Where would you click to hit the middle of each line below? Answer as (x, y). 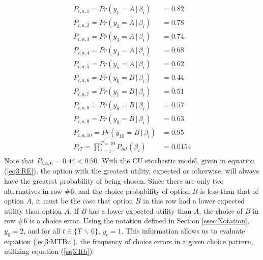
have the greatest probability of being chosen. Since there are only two (114, 180)
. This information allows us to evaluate (183, 230)
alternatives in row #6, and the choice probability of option (97, 191)
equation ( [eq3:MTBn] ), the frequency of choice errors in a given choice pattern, (129, 241)
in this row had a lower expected (194, 201)
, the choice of (221, 210)
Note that (19, 160)
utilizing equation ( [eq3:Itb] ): (49, 251)
